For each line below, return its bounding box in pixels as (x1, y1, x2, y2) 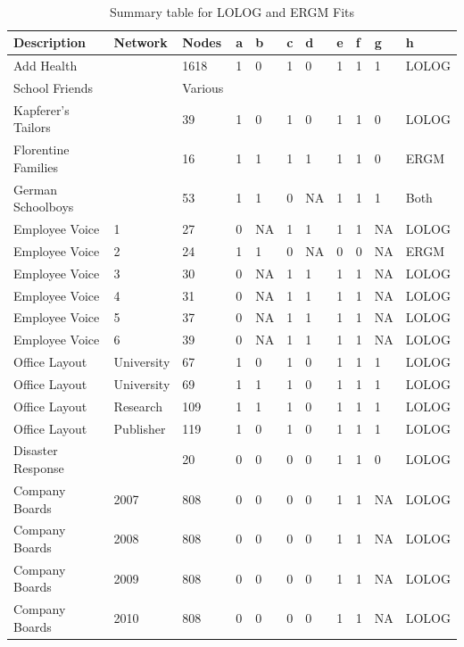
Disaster (13, 441, 58, 460)
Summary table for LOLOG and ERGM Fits (110, 2, 354, 21)
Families (13, 157, 59, 176)
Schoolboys (13, 197, 74, 216)
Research (113, 396, 162, 415)
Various (182, 78, 224, 96)
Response (13, 459, 64, 477)
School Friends (13, 78, 93, 96)
